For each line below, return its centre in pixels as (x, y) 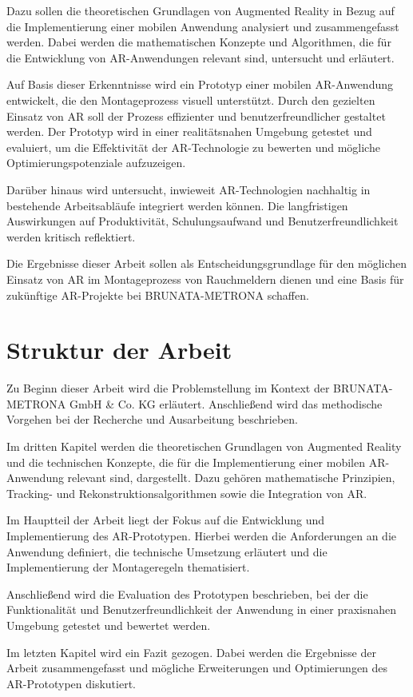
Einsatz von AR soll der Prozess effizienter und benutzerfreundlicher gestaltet (196, 116)
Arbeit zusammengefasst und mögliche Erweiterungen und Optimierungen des (197, 668)
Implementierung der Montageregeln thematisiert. (128, 567)
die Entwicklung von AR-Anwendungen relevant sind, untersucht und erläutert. (201, 57)
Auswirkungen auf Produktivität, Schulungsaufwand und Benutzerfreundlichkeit (203, 221)
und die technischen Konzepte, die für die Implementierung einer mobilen (186, 462)
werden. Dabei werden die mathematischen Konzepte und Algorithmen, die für (199, 42)
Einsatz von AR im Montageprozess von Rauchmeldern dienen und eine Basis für (205, 279)
